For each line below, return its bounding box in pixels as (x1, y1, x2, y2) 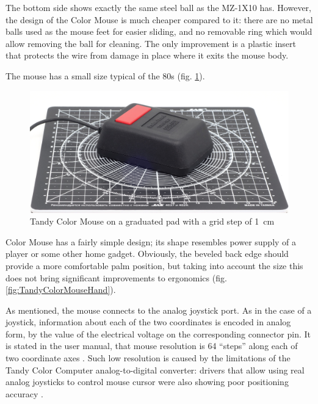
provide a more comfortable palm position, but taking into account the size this (5, 259, 303, 272)
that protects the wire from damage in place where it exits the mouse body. (5, 49, 289, 62)
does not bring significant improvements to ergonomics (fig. (5, 271, 227, 284)
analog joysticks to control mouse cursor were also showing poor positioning (5, 375, 289, 388)
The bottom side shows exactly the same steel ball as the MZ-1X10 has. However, (5, 1, 311, 13)
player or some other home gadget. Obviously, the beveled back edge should (5, 247, 289, 260)
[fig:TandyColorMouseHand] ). (5, 283, 116, 296)
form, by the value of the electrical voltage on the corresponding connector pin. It (5, 327, 311, 340)
